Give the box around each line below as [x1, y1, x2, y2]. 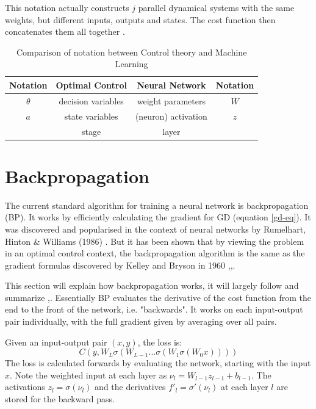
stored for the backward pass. [5, 393, 115, 405]
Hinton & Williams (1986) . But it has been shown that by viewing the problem [5, 234, 304, 247]
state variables [64, 109, 118, 122]
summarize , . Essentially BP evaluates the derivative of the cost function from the [5, 291, 311, 303]
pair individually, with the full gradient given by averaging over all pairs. [5, 315, 277, 328]
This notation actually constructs [5, 1, 129, 13]
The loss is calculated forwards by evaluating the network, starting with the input [5, 357, 311, 369]
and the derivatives [95, 380, 166, 393]
